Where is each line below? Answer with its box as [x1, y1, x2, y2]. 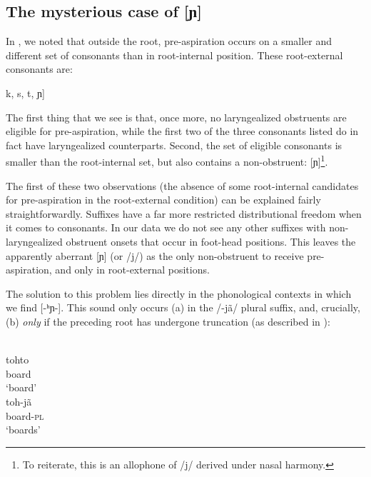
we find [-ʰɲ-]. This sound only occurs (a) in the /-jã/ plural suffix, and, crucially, [6, 300, 360, 315]
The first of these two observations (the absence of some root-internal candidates [6, 178, 359, 193]
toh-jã [6, 393, 32, 408]
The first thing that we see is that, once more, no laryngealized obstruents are [6, 109, 347, 124]
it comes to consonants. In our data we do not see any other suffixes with [6, 220, 326, 235]
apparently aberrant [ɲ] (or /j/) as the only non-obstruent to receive [6, 248, 304, 263]
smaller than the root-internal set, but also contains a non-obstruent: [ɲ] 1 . [6, 152, 328, 169]
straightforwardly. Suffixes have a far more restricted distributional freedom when [6, 206, 362, 221]
